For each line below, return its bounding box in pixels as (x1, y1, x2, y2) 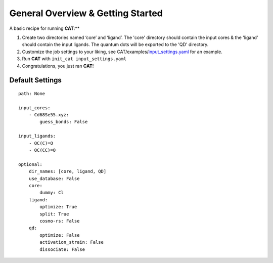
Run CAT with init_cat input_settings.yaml (22, 56, 126, 62)
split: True (39, 211, 69, 217)
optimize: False (39, 232, 80, 238)
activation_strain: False (39, 239, 104, 245)
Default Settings (9, 76, 62, 84)
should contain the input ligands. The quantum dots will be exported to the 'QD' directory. (22, 41, 209, 48)
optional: (18, 161, 42, 167)
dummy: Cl (39, 190, 64, 196)
